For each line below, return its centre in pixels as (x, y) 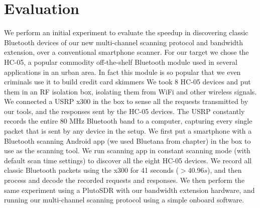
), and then (225, 170)
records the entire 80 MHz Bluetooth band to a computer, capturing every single (128, 121)
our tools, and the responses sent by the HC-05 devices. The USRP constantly (124, 111)
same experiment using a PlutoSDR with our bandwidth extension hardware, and (129, 190)
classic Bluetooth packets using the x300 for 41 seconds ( (91, 170)
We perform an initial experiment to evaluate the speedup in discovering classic (126, 32)
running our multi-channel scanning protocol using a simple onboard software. (124, 200)
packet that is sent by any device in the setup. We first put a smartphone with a (128, 131)
